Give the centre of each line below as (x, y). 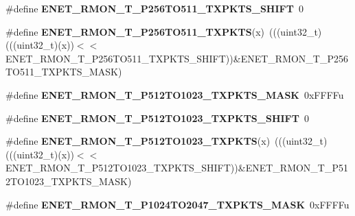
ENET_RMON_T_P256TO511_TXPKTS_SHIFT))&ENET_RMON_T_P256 (177, 58)
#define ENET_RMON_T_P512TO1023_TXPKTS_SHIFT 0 (157, 118)
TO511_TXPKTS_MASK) (64, 72)
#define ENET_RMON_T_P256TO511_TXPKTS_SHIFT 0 (154, 8)
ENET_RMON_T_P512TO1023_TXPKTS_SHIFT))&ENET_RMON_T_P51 (177, 168)
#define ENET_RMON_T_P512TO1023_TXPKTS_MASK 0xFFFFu (175, 94)
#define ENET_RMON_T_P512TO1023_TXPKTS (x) (138, 141)
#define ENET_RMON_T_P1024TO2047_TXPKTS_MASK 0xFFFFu (177, 204)
